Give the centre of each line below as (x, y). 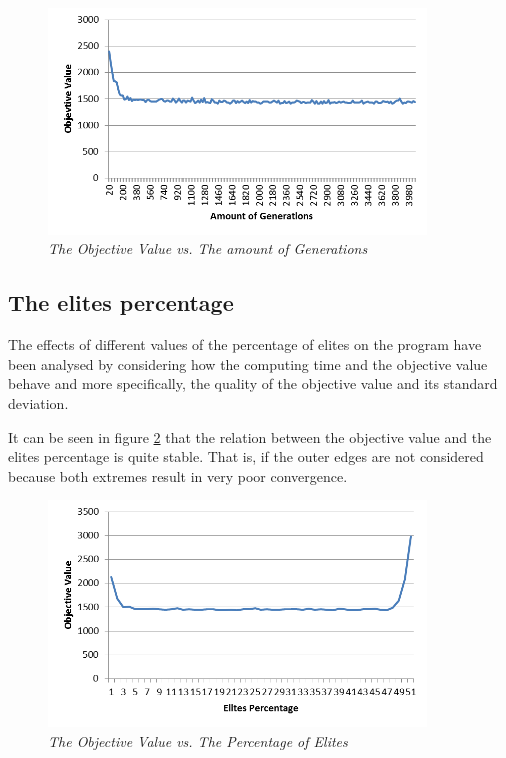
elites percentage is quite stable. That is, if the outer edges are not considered (246, 456)
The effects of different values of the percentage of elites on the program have (245, 344)
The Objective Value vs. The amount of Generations (208, 248)
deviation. (38, 402)
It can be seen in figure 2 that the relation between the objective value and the (250, 436)
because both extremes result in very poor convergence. (178, 475)
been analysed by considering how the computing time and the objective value (248, 363)
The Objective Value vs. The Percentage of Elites (198, 740)
